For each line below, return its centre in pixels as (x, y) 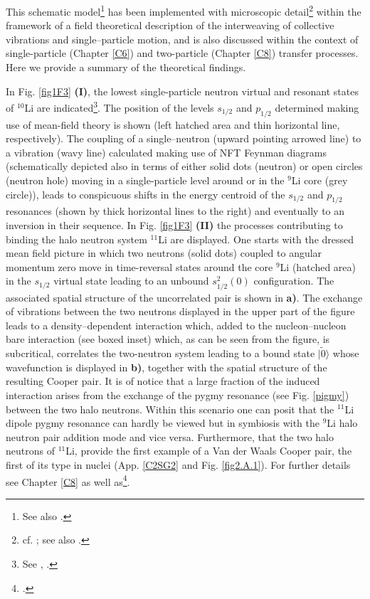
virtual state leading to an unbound (131, 281)
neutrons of (30, 451)
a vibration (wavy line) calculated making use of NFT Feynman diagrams (166, 152)
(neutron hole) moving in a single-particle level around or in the (145, 180)
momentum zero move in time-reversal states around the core (139, 266)
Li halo (342, 423)
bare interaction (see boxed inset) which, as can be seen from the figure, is (168, 339)
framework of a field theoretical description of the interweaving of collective (170, 25)
